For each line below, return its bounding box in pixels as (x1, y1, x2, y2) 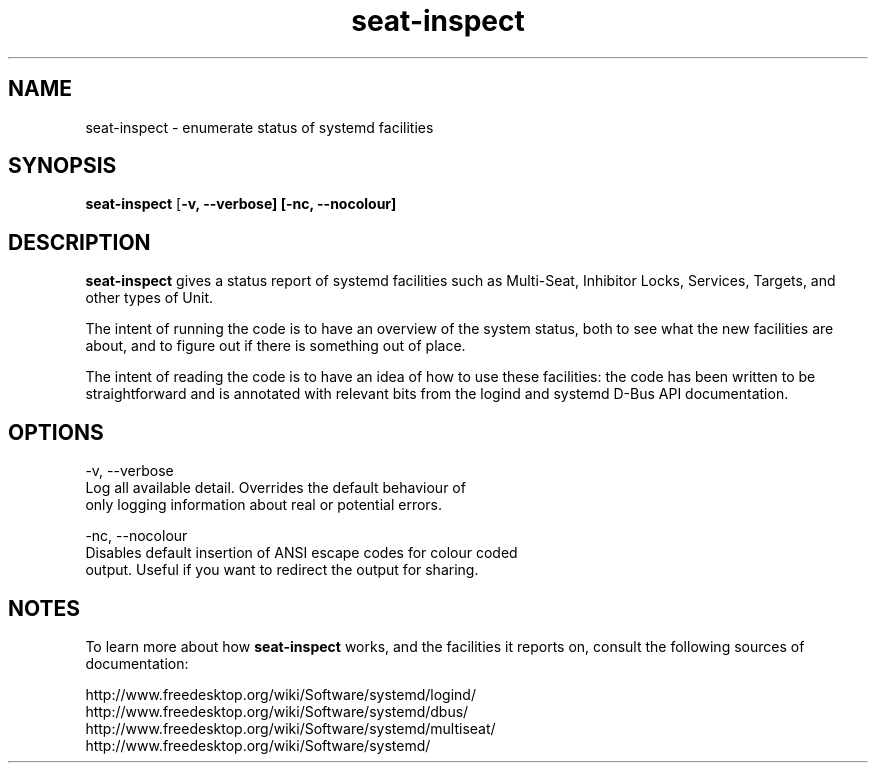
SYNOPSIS (8, 153, 117, 179)
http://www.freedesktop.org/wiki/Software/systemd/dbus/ (85, 702, 469, 720)
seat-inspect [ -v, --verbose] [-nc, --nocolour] (85, 195, 397, 213)
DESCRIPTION (8, 229, 151, 255)
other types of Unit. (85, 289, 214, 307)
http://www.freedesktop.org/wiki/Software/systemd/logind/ (85, 685, 476, 703)
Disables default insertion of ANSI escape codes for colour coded (85, 544, 518, 562)
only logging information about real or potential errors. (85, 496, 443, 514)
